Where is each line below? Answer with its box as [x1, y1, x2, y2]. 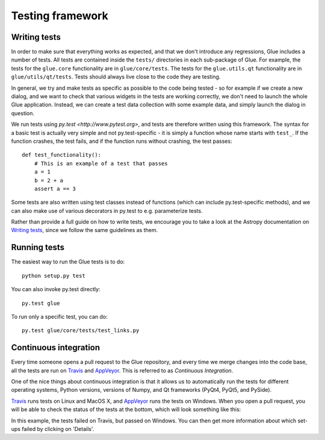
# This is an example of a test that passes [34, 160, 168, 167]
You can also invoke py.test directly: [11, 286, 101, 293]
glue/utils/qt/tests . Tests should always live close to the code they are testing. [11, 73, 221, 81]
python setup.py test [22, 272, 85, 279]
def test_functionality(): [22, 151, 102, 159]
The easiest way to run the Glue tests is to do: [11, 258, 125, 265]
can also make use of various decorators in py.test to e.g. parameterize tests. [11, 207, 203, 214]
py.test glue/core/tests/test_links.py [22, 327, 140, 334]
